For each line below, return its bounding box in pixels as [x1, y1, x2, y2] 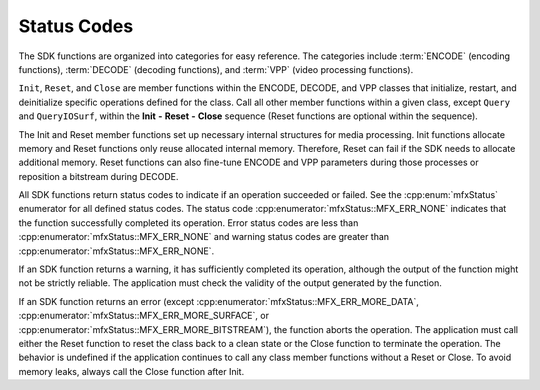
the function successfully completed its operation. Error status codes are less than [18, 216, 359, 229]
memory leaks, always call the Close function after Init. [18, 365, 245, 377]
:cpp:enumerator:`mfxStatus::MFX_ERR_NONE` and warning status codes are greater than [18, 231, 390, 243]
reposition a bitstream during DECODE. [18, 170, 179, 182]
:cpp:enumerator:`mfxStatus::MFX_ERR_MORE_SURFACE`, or [18, 310, 270, 322]
